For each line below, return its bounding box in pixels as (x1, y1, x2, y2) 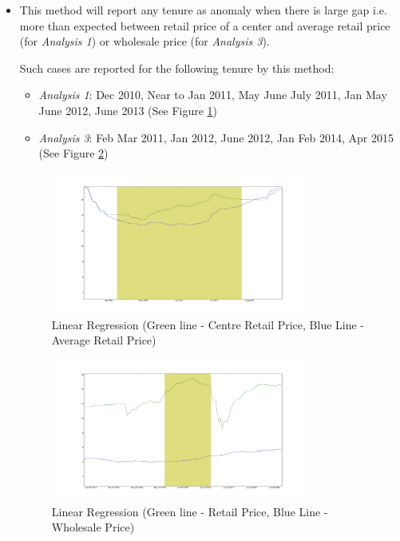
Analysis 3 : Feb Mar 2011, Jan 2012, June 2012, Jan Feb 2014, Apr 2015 (38, 129, 394, 145)
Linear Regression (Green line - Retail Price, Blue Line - (51, 503, 328, 519)
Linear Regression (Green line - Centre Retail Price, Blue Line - (51, 316, 365, 332)
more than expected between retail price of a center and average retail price (19, 17, 390, 34)
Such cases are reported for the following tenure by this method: (19, 59, 335, 76)
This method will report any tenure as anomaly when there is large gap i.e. (19, 2, 387, 18)
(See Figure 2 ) (38, 145, 109, 161)
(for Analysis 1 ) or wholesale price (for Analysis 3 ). (19, 33, 270, 50)
